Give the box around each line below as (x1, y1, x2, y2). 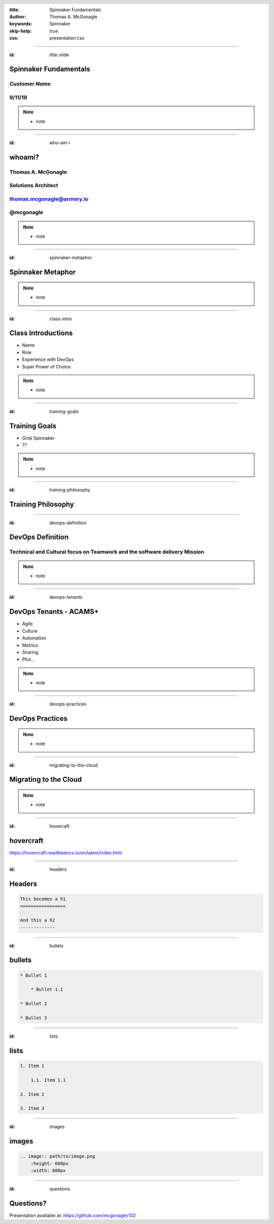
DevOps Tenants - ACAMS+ (9, 607, 99, 616)
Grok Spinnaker (22, 435, 55, 441)
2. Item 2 (20, 1091, 45, 1097)
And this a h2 (20, 917, 55, 923)
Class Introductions (9, 329, 73, 338)
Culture (22, 627, 38, 634)
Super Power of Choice (22, 363, 71, 370)
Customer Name (9, 80, 51, 87)
